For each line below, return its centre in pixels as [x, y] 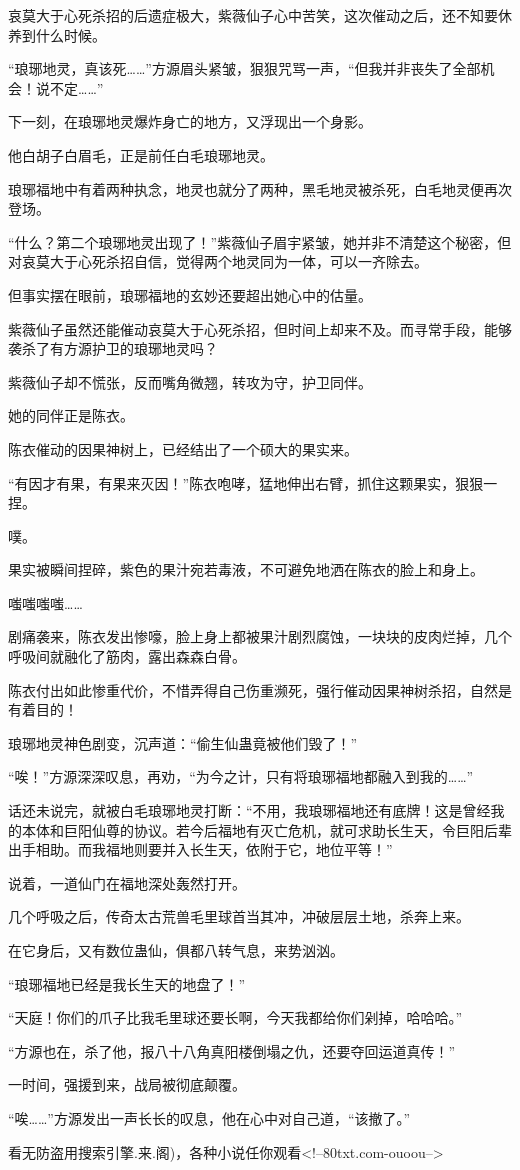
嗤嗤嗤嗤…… [45, 602]
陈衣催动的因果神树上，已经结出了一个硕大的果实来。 [183, 448]
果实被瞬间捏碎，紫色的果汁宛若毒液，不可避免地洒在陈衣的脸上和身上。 [246, 569]
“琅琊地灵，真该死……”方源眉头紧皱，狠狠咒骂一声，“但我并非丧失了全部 [244, 68]
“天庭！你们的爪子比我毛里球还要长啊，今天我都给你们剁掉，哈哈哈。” [235, 1017]
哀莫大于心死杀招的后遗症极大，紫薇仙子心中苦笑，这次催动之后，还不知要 [253, 15]
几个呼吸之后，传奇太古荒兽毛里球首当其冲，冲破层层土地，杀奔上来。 [239, 916]
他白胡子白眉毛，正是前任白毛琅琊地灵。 [141, 154]
